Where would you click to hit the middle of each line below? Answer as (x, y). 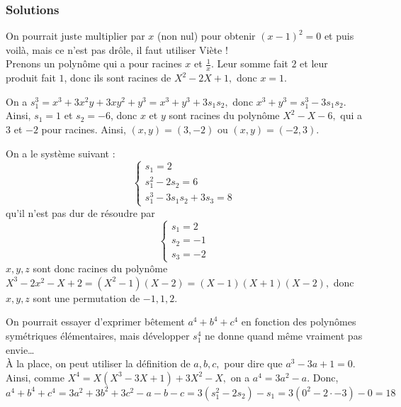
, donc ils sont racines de (118, 78)
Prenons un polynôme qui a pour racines (94, 63)
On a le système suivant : (61, 153)
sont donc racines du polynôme (100, 268)
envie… (20, 349)
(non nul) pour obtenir (207, 36)
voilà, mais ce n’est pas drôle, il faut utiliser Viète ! (117, 49)
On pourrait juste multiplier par (75, 36)
